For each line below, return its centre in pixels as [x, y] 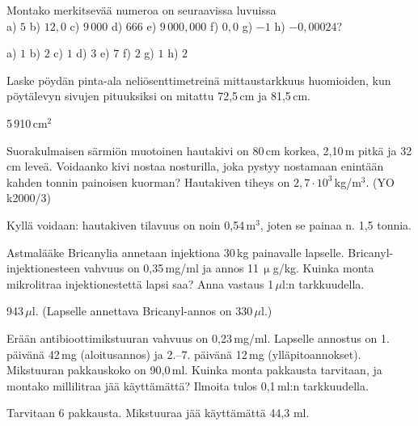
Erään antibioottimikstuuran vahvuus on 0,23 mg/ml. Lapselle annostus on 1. [198, 337]
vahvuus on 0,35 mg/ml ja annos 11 [171, 268]
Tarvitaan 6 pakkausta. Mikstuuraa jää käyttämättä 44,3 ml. [158, 413]
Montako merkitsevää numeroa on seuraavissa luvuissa [141, 10]
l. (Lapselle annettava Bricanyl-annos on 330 [142, 311]
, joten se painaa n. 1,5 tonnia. [336, 224]
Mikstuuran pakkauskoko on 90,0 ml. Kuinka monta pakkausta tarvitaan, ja [194, 370]
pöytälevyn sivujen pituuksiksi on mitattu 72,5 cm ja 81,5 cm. [158, 96]
